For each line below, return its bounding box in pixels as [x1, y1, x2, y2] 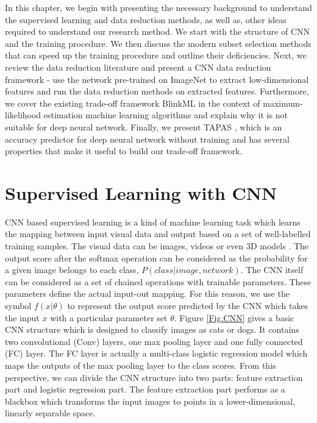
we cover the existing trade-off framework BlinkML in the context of [5, 96, 260, 109]
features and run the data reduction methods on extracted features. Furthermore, [5, 85, 309, 98]
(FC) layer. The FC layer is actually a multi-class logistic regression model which [5, 347, 308, 360]
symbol [5, 299, 32, 311]
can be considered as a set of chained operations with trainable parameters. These [5, 275, 312, 288]
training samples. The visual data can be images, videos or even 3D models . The [5, 240, 309, 252]
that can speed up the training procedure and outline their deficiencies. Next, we [5, 49, 307, 62]
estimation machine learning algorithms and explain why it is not [43, 108, 288, 121]
